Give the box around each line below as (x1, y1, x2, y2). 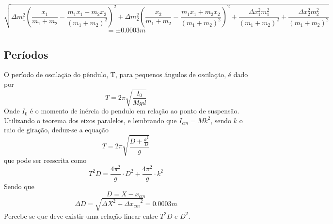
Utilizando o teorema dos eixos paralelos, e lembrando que (4, 115, 177, 125)
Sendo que (4, 181, 34, 192)
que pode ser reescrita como (4, 155, 87, 165)
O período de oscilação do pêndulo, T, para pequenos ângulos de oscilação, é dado (4, 69, 248, 80)
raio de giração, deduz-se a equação (4, 125, 109, 135)
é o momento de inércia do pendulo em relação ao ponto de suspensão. (30, 106, 239, 116)
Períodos (4, 47, 48, 62)
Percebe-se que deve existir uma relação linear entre (4, 210, 158, 221)
